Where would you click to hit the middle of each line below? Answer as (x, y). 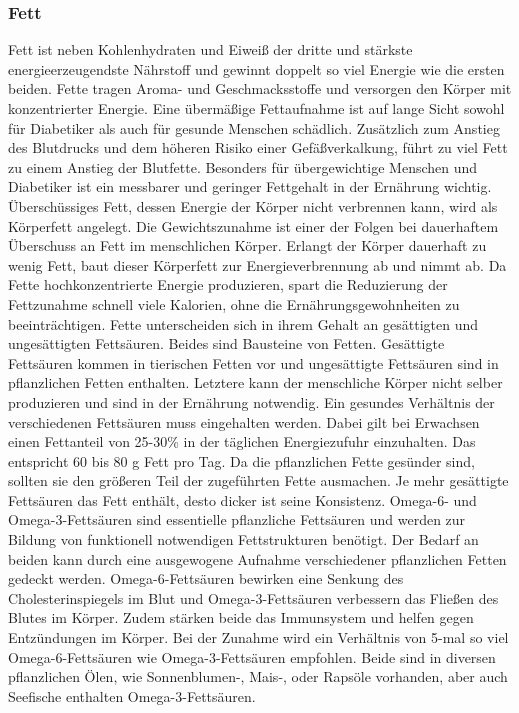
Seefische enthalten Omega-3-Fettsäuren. (132, 695)
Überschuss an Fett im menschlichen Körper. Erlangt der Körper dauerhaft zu (247, 245)
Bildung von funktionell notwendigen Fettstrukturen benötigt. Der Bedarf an (243, 539)
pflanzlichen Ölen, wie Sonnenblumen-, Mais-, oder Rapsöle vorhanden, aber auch (258, 676)
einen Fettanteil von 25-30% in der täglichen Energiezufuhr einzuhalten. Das (242, 441)
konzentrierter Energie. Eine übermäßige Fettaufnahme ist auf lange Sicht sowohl (256, 108)
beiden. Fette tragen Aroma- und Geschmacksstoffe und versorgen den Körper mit (260, 88)
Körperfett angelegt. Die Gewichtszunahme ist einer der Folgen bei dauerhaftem (253, 225)
